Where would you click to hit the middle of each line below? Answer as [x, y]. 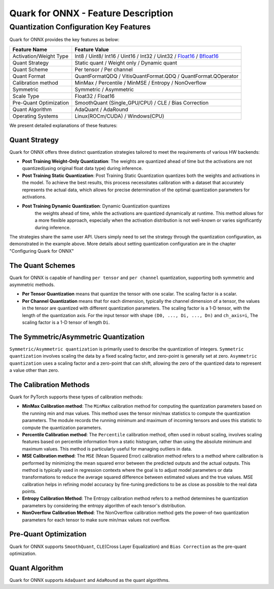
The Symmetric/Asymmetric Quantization [77, 337]
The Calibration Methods [49, 385]
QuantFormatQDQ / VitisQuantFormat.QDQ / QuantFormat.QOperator [156, 76]
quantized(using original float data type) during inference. [82, 168]
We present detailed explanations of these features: [63, 125]
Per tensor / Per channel [104, 70]
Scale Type [26, 96]
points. [29, 492]
